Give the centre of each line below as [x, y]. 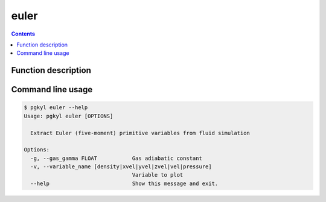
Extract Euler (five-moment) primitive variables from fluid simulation [140, 133]
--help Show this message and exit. [124, 183]
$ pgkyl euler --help [56, 108]
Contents [23, 34]
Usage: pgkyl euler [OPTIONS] [69, 116]
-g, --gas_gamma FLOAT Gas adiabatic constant [116, 158]
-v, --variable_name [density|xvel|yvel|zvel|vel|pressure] [121, 167]
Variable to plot [158, 175]
